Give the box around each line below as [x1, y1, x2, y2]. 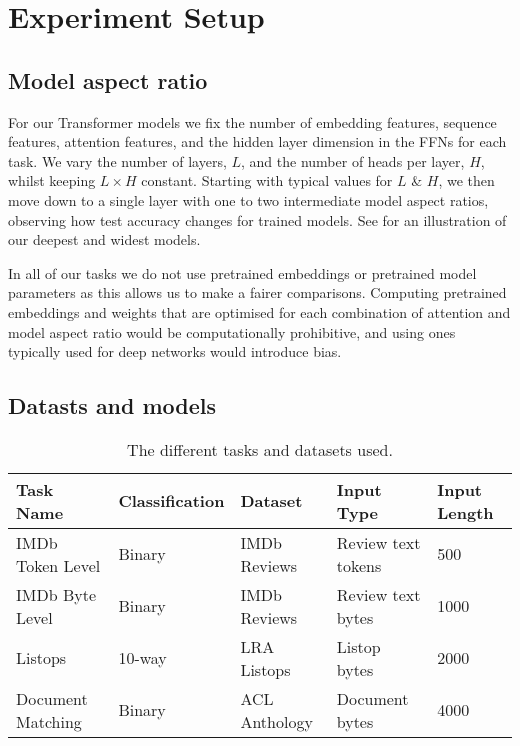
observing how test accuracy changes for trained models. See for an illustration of [8, 209, 507, 230]
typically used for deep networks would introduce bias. [8, 341, 342, 362]
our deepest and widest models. [8, 229, 201, 250]
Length [437, 500, 494, 524]
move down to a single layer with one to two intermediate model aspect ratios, [8, 189, 489, 210]
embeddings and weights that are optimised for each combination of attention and [8, 301, 511, 322]
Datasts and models [8, 390, 217, 421]
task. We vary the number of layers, [8, 150, 227, 171]
